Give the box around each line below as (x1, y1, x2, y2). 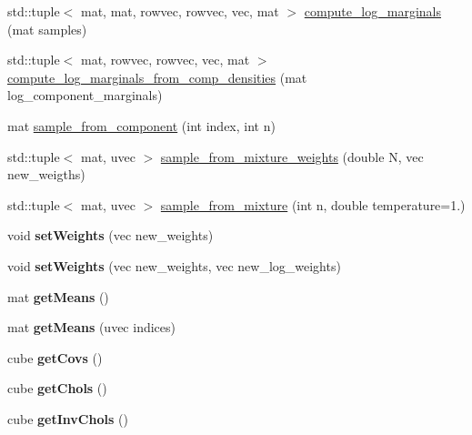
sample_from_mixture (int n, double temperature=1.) (160, 195, 466, 214)
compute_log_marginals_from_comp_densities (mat (7, 67, 307, 86)
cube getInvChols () (7, 409, 128, 428)
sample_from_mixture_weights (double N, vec (160, 147, 424, 166)
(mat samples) (7, 19, 87, 38)
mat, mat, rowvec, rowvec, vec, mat (80, 2, 279, 20)
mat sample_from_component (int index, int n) (7, 116, 276, 135)
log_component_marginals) (7, 86, 163, 105)
